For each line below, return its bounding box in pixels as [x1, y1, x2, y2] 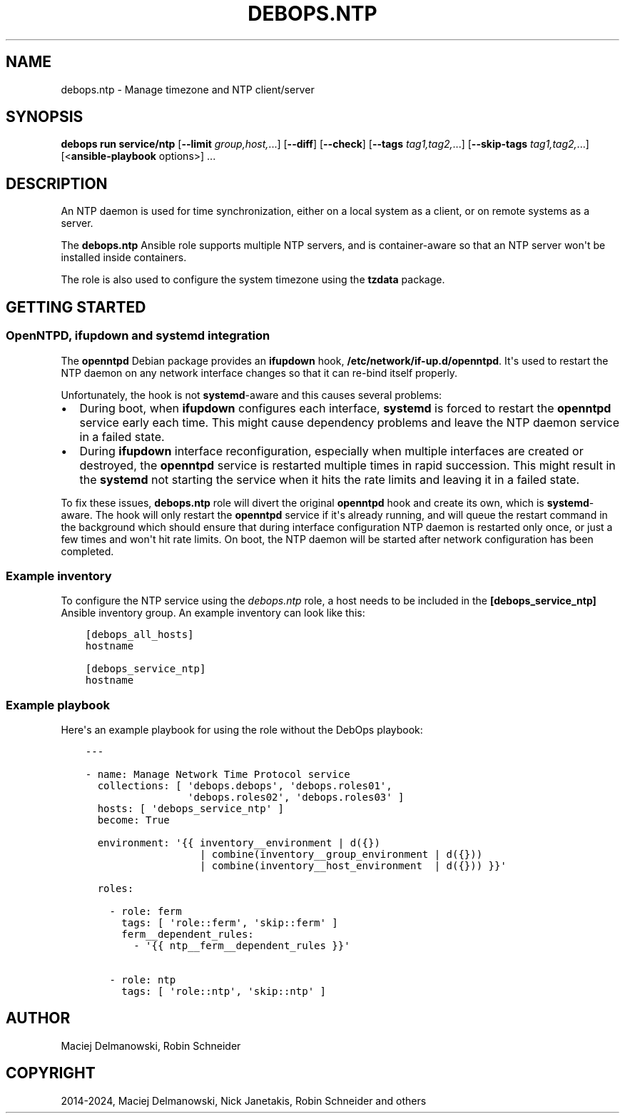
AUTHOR [6, 1009, 71, 1028]
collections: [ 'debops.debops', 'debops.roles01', [97, 780, 392, 791]
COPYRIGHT [6, 1064, 96, 1083]
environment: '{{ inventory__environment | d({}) [97, 837, 380, 849]
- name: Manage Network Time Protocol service [85, 769, 350, 780]
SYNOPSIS [6, 108, 83, 126]
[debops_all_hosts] [85, 629, 194, 641]
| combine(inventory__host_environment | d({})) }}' [199, 860, 507, 871]
